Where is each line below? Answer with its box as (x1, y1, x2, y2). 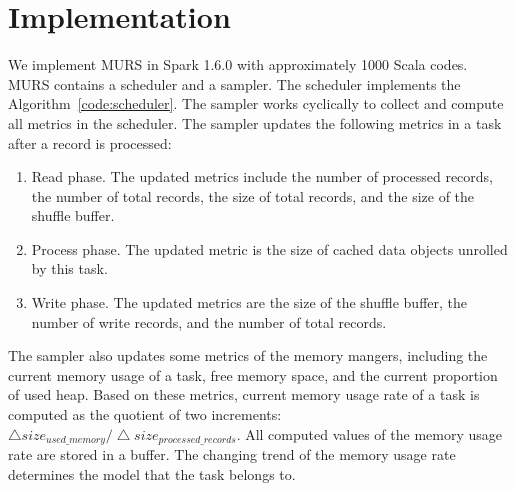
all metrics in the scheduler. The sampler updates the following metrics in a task (8, 112, 502, 133)
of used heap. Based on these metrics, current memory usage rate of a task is (8, 384, 480, 405)
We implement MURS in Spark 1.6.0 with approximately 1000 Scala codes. (8, 54, 468, 75)
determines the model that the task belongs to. (8, 463, 296, 484)
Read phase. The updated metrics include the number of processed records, (31, 166, 493, 187)
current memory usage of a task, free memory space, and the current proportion (8, 364, 498, 385)
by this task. (31, 258, 108, 279)
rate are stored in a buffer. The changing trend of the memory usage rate (8, 444, 456, 465)
